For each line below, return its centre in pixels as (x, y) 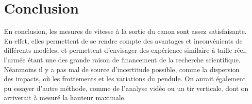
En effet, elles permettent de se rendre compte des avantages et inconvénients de (123, 40)
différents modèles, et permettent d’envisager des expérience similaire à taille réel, (126, 50)
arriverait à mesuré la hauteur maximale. (65, 97)
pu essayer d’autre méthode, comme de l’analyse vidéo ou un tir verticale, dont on (126, 88)
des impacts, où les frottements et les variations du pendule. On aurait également (125, 79)
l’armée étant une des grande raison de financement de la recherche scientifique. (122, 59)
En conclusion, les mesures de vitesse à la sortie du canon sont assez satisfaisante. (125, 31)
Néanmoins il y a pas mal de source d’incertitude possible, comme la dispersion (122, 69)
